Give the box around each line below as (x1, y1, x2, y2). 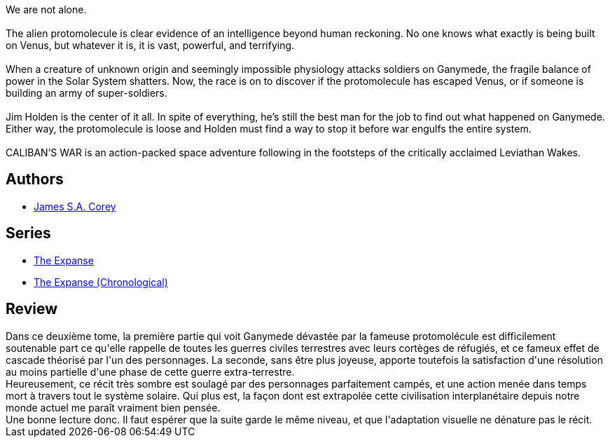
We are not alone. (6, 4, 87, 15)
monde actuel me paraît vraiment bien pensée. (6, 401, 221, 414)
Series (6, 224, 51, 243)
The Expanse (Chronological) (34, 275, 168, 288)
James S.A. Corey (34, 200, 116, 212)
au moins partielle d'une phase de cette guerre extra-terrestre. (6, 365, 295, 378)
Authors (6, 170, 64, 189)
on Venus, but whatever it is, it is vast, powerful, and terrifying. (6, 39, 295, 51)
